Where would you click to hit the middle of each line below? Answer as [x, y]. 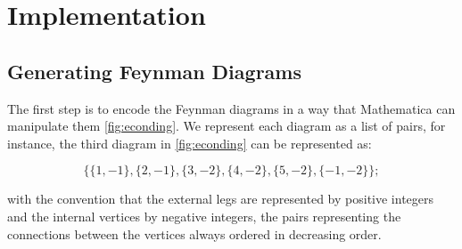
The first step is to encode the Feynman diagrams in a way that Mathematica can [231, 108]
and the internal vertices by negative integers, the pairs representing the [204, 216]
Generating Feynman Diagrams [154, 71]
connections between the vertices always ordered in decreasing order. [194, 233]
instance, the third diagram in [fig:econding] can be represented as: [190, 143]
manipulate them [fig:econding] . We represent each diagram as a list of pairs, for [227, 126]
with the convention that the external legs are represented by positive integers [221, 199]
